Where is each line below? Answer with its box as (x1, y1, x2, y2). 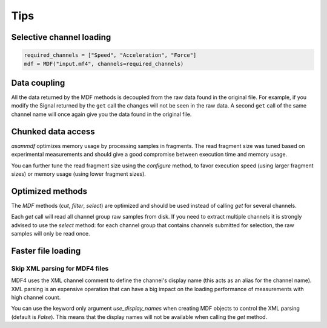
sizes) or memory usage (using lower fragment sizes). (11, 170, 147, 178)
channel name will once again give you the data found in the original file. (11, 111, 192, 118)
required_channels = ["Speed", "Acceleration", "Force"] (24, 52, 197, 59)
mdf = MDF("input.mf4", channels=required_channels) (24, 60, 184, 67)
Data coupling (11, 77, 65, 88)
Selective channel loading (11, 32, 111, 42)
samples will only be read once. (11, 230, 90, 237)
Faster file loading (11, 245, 81, 256)
